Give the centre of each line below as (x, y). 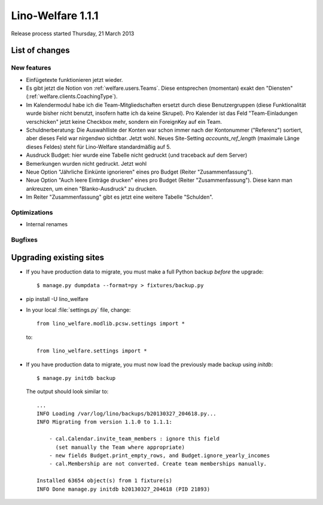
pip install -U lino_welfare (57, 299)
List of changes (40, 51)
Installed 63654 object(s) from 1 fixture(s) (105, 481)
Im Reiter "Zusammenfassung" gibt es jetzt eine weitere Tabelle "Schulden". (120, 197)
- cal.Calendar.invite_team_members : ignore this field (134, 439)
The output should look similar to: (67, 391)
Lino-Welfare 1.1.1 (55, 16)
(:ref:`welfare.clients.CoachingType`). (72, 96)
